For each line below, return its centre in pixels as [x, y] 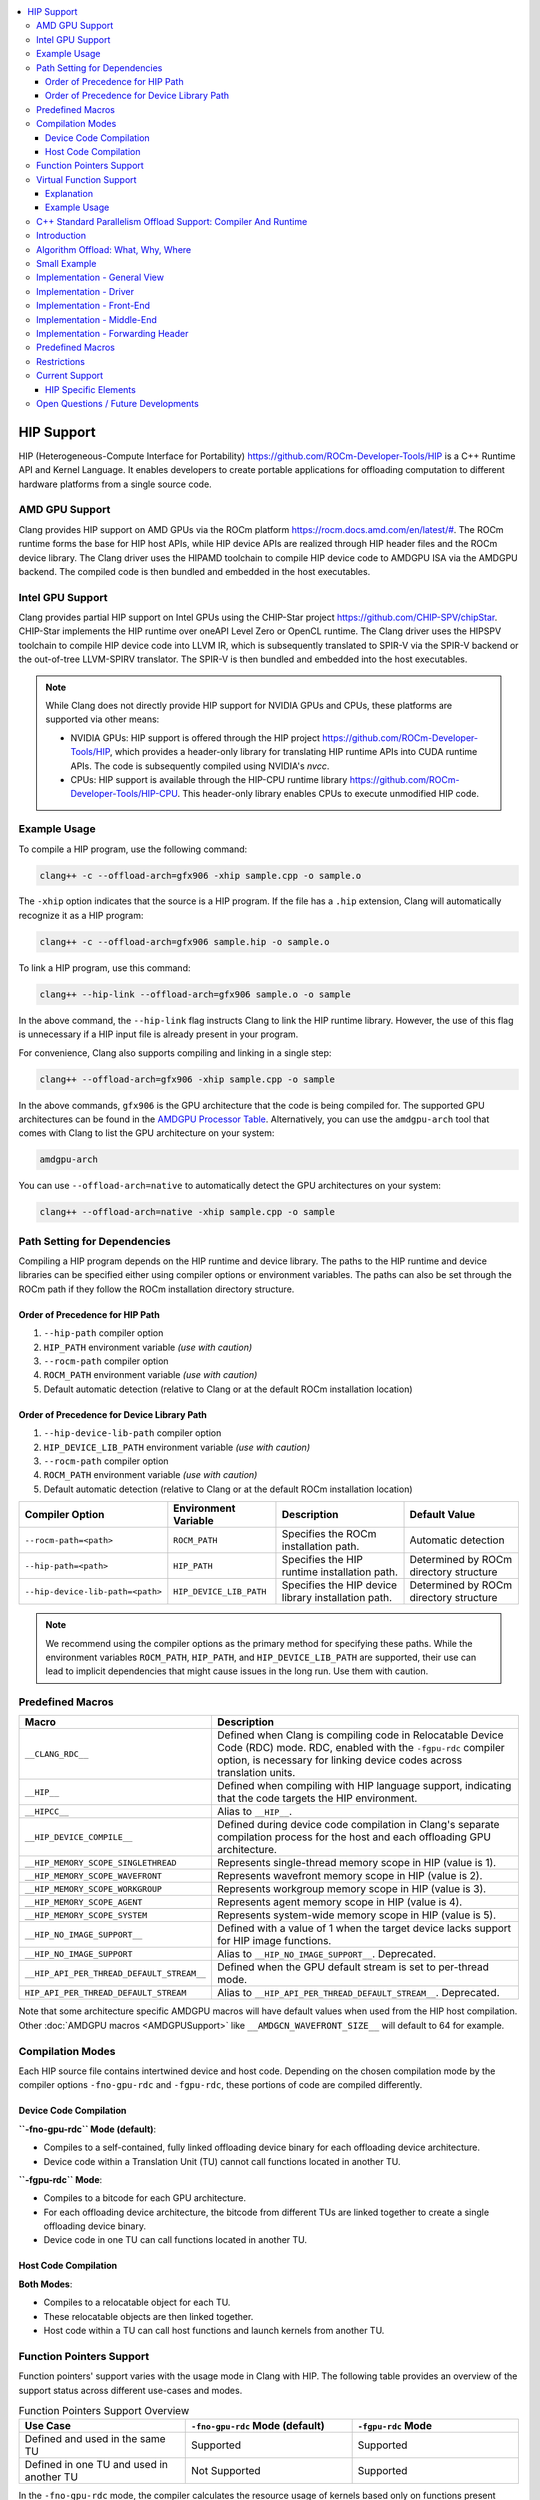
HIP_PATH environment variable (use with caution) [148, 1347]
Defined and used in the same [95, 2439]
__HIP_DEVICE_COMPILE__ [78, 1836]
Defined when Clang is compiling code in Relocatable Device [360, 1735]
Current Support [70, 376]
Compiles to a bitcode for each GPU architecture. [145, 2198]
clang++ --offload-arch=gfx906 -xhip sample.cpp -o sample [187, 1079]
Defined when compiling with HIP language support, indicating [364, 1786]
